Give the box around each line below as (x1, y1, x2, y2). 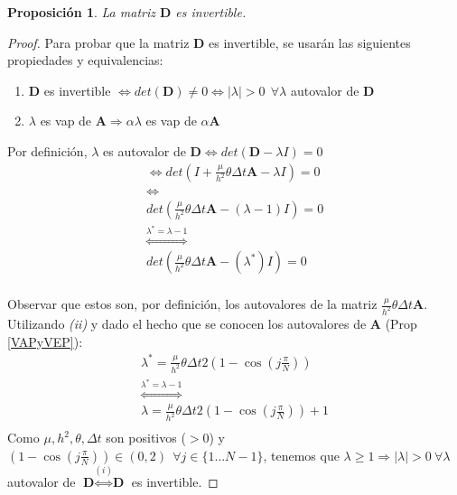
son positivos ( (106, 428, 186, 447)
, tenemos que (263, 445, 340, 464)
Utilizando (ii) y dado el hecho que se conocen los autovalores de (7, 313, 367, 332)
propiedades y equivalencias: (7, 51, 163, 70)
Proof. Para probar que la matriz (7, 33, 190, 51)
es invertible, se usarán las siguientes (209, 33, 411, 51)
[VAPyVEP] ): (7, 332, 83, 350)
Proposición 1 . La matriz (7, 3, 155, 21)
